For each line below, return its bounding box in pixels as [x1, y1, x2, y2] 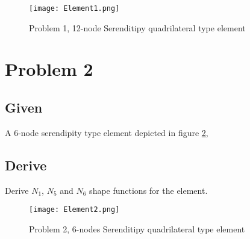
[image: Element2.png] [29, 205, 120, 214]
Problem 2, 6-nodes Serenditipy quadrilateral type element [29, 222, 245, 235]
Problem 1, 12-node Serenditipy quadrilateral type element [29, 21, 246, 34]
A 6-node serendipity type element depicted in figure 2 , [5, 126, 208, 138]
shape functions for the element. [89, 184, 208, 196]
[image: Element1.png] [29, 4, 120, 13]
